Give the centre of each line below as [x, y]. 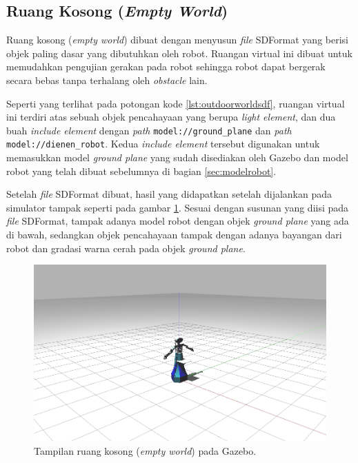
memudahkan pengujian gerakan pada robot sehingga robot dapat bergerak [166, 66]
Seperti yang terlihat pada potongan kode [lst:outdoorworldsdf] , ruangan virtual [176, 103]
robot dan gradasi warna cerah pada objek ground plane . [126, 248]
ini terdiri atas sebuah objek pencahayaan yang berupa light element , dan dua [171, 117]
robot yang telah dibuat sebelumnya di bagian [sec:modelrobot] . [141, 171]
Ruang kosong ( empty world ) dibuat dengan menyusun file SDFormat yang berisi [177, 40]
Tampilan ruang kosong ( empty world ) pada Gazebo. [145, 450]
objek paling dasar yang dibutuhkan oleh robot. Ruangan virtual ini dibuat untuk [179, 53]
